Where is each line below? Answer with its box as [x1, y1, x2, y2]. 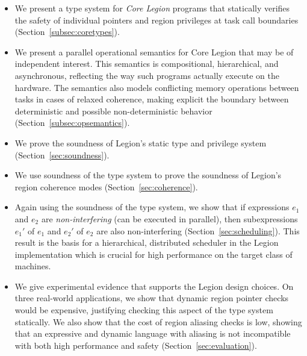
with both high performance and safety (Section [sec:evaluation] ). [14, 339, 257, 351]
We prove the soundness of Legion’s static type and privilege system [14, 136, 267, 149]
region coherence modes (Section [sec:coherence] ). [14, 180, 198, 193]
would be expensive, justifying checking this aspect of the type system [14, 304, 273, 316]
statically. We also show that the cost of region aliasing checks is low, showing [14, 315, 302, 328]
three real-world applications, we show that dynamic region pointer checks [14, 292, 289, 304]
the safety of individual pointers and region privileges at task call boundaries [14, 13, 299, 26]
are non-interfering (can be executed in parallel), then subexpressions [41, 212, 298, 225]
